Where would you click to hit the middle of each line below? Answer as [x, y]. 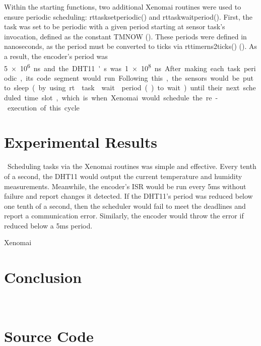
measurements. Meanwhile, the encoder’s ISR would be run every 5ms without [125, 186]
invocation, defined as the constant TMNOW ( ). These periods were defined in [125, 36]
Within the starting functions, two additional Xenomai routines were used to [123, 7]
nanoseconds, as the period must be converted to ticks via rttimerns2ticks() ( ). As [131, 46]
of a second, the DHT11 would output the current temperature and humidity [123, 176]
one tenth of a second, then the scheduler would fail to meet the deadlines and [125, 206]
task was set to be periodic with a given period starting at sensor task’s [115, 26]
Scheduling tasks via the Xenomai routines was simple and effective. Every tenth [132, 166]
